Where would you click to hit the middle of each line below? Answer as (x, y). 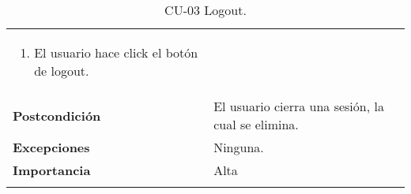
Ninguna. (239, 147)
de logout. (62, 71)
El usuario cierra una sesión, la (299, 106)
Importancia (52, 170)
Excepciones (51, 147)
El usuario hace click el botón (116, 52)
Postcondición (57, 115)
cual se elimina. (256, 124)
